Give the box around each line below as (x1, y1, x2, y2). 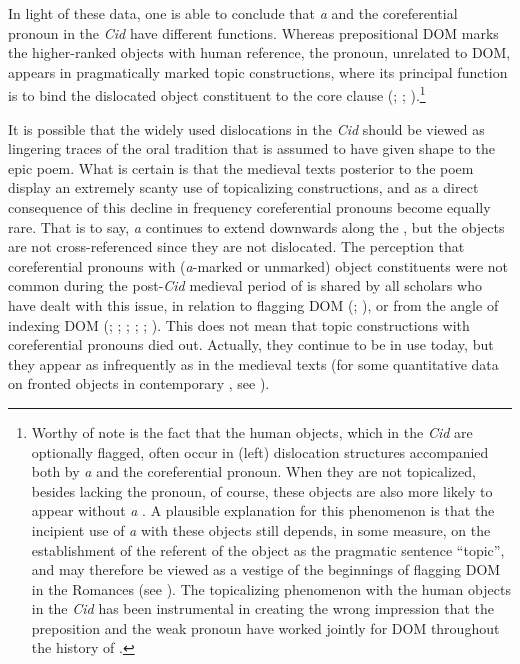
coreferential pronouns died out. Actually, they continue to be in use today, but (8, 334, 494, 355)
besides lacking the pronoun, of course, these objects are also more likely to (31, 480, 493, 501)
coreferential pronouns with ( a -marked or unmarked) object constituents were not (8, 255, 509, 276)
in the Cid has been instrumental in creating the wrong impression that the (31, 598, 494, 619)
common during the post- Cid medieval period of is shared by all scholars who (8, 275, 482, 296)
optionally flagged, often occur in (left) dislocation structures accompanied (31, 441, 489, 462)
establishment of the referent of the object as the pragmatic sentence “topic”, (31, 539, 505, 560)
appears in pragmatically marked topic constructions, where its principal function (8, 61, 508, 82)
